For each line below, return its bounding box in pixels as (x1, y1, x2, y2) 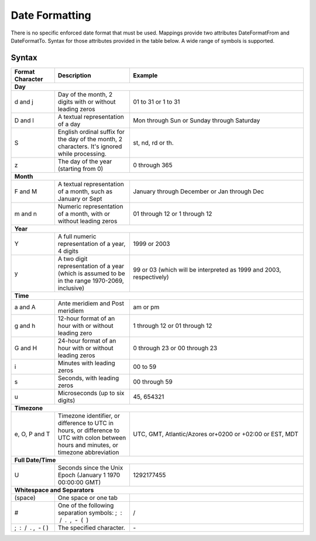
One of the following (57, 501, 114, 509)
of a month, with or (57, 210, 111, 218)
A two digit (57, 255, 88, 263)
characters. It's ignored (57, 142, 122, 150)
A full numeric (57, 232, 97, 240)
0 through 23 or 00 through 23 (133, 344, 218, 352)
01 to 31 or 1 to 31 (133, 97, 180, 105)
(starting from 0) (57, 165, 104, 173)
